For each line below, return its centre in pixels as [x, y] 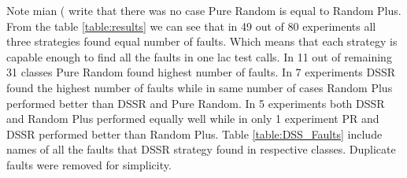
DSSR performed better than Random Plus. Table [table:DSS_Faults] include [194, 133]
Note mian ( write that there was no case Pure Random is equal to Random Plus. [204, 10]
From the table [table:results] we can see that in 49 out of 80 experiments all [191, 26]
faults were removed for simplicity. [89, 164]
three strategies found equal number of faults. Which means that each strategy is [202, 41]
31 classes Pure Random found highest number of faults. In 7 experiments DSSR [201, 72]
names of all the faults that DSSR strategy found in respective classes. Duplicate [201, 149]
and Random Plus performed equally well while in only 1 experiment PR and [193, 119]
